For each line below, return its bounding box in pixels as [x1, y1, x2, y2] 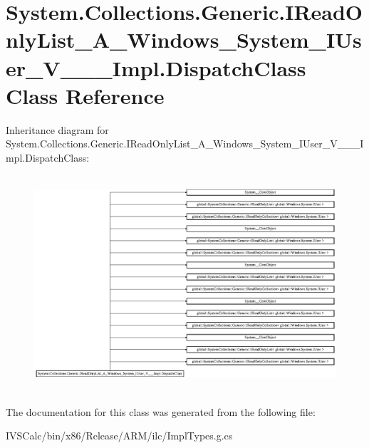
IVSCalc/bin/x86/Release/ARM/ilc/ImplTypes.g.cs [6, 428, 233, 443]
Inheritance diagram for [6, 122, 109, 137]
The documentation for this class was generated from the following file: [6, 404, 316, 419]
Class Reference [6, 80, 165, 110]
